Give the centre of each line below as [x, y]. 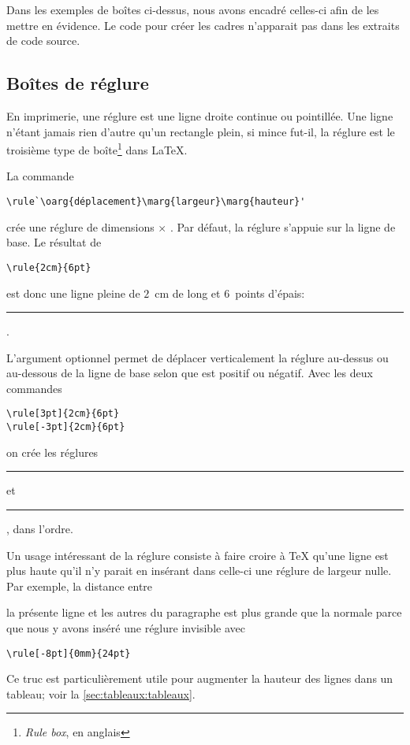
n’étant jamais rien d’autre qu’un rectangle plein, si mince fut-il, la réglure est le [201, 131]
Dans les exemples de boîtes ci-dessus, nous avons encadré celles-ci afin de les [193, 9]
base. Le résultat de [54, 242]
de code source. [43, 41]
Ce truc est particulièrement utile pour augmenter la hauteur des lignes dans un [200, 678]
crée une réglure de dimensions [80, 226]
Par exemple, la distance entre [80, 586]
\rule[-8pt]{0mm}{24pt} [69, 653]
